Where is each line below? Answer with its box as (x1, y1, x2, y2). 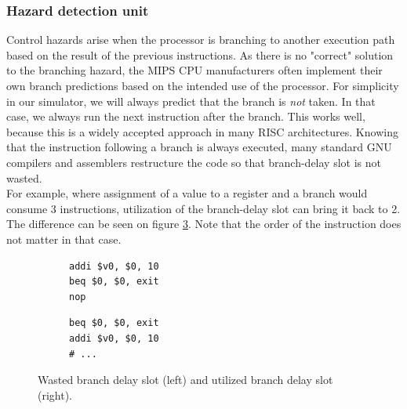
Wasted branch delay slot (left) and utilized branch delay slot (38, 371, 333, 388)
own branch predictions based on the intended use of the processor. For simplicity (6, 78, 399, 93)
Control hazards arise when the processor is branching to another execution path (6, 31, 395, 48)
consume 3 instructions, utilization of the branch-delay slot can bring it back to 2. (6, 200, 401, 216)
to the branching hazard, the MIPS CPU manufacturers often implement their (6, 62, 383, 78)
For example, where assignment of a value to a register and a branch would (6, 185, 368, 201)
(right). (38, 386, 73, 403)
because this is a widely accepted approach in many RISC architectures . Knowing (6, 123, 398, 139)
